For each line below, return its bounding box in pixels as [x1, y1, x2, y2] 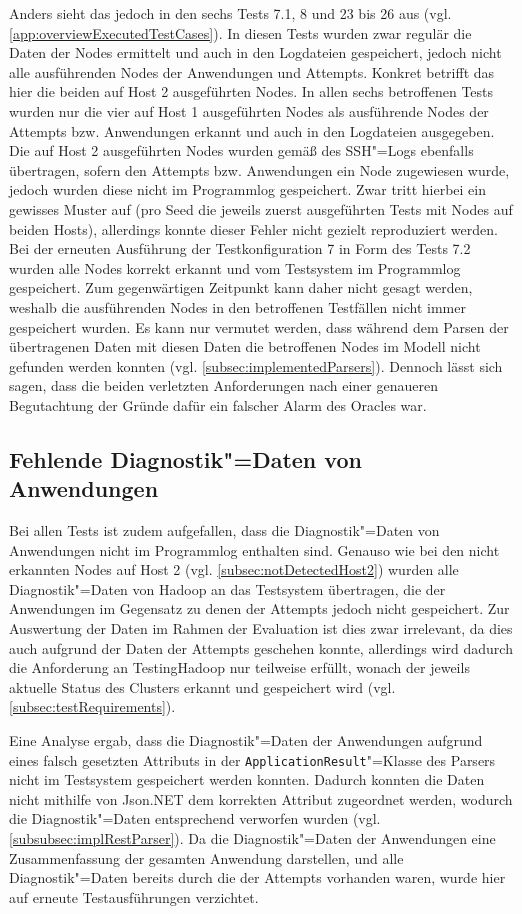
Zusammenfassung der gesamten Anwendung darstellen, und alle [9, 847, 404, 868]
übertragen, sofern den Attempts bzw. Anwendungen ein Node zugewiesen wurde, [9, 159, 510, 180]
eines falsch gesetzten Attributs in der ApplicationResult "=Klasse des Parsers [9, 749, 496, 770]
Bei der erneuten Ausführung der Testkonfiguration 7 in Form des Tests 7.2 [9, 238, 471, 259]
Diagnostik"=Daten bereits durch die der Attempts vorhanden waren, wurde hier [9, 867, 506, 888]
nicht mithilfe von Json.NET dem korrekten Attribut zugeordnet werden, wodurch [9, 788, 513, 809]
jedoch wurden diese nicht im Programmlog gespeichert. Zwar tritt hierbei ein [9, 179, 487, 200]
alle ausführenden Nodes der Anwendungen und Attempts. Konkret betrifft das [9, 61, 495, 82]
